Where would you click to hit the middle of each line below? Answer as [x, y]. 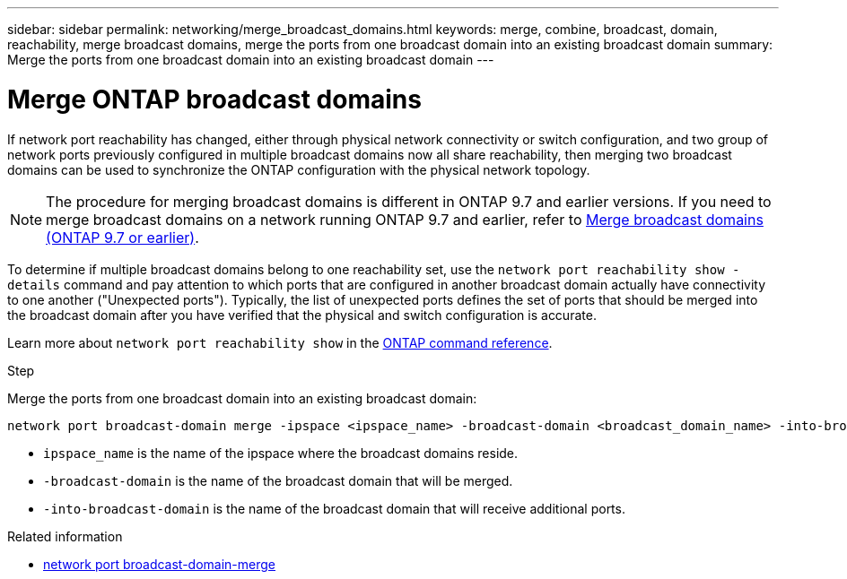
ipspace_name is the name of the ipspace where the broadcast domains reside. [281, 453]
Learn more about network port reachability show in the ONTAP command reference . [280, 342]
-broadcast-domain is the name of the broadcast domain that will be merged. [278, 480]
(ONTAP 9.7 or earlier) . [122, 237]
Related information [65, 536]
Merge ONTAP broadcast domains [214, 99]
